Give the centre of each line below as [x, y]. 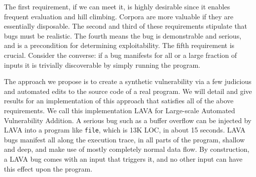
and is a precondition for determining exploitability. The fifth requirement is [119, 45]
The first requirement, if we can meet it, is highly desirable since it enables [117, 6]
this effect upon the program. [48, 168]
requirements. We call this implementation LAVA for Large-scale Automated [120, 110]
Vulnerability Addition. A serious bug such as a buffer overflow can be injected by [128, 120]
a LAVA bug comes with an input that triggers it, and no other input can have [123, 158]
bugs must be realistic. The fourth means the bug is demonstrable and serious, [123, 35]
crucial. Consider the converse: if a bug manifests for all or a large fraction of [120, 55]
